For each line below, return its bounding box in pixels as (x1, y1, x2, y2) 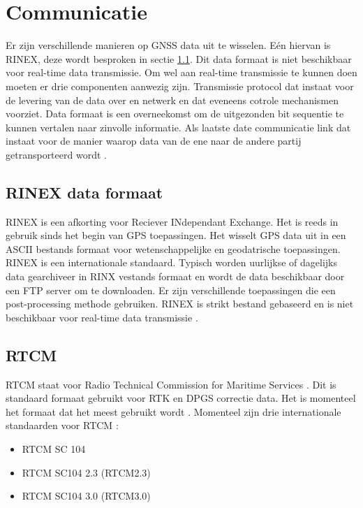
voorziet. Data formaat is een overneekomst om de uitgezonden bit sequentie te (6, 106, 344, 121)
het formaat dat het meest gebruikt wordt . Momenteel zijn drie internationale (6, 404, 341, 419)
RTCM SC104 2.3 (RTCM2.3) (22, 465, 151, 479)
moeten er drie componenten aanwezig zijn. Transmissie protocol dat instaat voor (6, 78, 354, 93)
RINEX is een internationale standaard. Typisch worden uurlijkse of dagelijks (6, 255, 338, 270)
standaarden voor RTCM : (6, 418, 119, 433)
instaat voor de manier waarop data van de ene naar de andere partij (6, 133, 302, 148)
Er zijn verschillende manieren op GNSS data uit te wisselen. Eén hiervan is (6, 38, 331, 52)
